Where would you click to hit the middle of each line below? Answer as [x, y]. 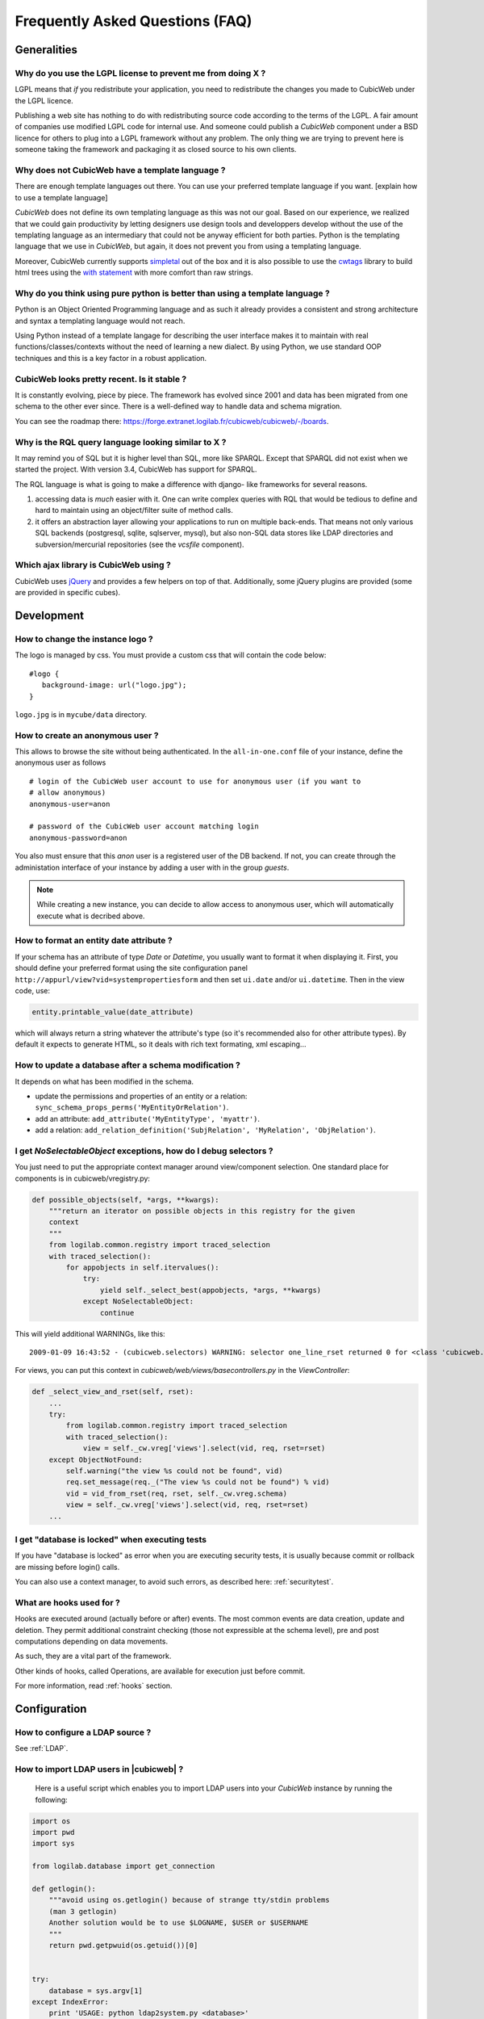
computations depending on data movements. [92, 1641]
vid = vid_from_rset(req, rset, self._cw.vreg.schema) [177, 1493]
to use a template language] [61, 197]
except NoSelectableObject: [138, 1301]
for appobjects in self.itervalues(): [142, 1267]
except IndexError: [70, 2002]
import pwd [53, 1832]
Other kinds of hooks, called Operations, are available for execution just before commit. [160, 1671]
